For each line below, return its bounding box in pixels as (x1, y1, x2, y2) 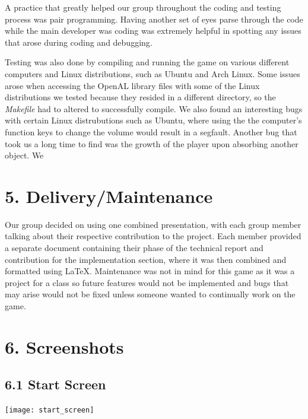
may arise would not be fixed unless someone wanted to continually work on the (5, 288, 296, 300)
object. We (5, 149, 44, 161)
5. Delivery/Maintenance (5, 183, 213, 208)
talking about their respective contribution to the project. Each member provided (5, 230, 301, 242)
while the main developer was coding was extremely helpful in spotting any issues (5, 24, 301, 37)
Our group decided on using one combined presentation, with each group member (5, 218, 301, 230)
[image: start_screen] (5, 406, 94, 415)
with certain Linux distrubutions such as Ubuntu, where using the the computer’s (5, 114, 302, 126)
